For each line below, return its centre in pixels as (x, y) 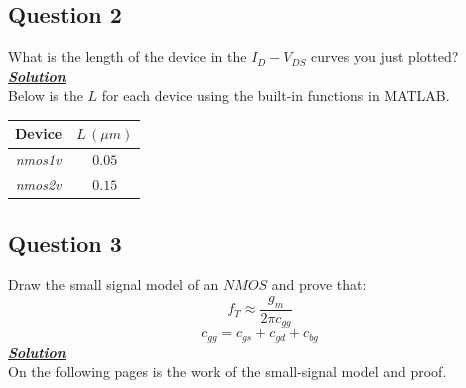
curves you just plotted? (385, 56)
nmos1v (38, 159)
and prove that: (319, 284)
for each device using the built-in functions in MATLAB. (275, 95)
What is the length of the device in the (127, 56)
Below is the (45, 95)
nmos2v (38, 184)
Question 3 (65, 242)
